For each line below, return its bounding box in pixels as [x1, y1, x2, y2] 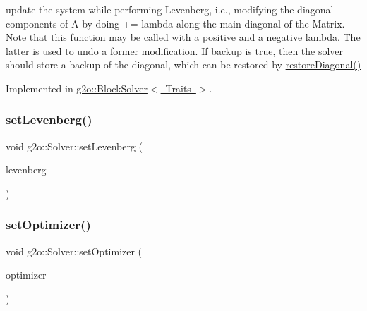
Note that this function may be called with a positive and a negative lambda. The [6, 30, 361, 44]
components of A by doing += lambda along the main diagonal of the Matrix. [6, 16, 345, 30]
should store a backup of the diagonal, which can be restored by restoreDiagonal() [6, 57, 361, 72]
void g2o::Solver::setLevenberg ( [6, 138, 143, 153]
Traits [165, 80, 191, 95]
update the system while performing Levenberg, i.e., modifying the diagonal [6, 2, 334, 16]
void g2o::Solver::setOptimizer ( [6, 243, 143, 258]
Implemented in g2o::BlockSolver [6, 80, 148, 95]
